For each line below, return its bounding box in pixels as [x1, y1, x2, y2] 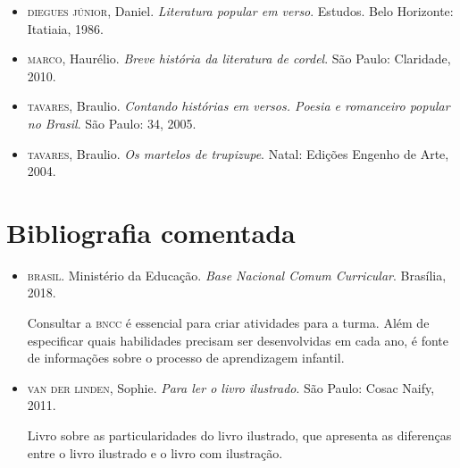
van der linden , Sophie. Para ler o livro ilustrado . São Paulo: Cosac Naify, [27, 378, 435, 397]
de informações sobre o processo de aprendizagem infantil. [27, 348, 345, 367]
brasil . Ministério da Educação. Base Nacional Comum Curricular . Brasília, [27, 265, 447, 284]
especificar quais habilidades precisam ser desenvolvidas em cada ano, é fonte [27, 330, 448, 349]
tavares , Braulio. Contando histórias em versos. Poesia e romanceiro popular [27, 96, 450, 115]
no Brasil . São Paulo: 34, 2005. [27, 113, 197, 132]
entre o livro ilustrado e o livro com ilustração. [27, 443, 283, 462]
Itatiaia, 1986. [27, 19, 104, 38]
